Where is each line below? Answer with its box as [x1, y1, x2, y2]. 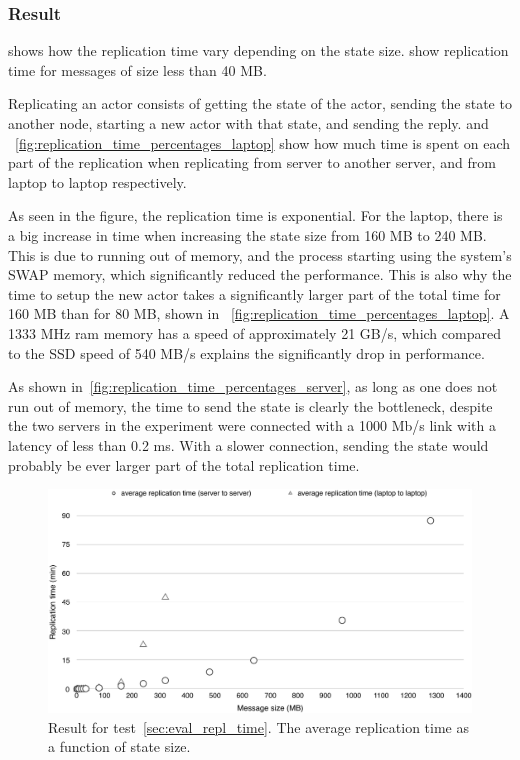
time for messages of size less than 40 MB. [8, 59, 267, 80]
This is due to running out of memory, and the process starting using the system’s [8, 244, 512, 265]
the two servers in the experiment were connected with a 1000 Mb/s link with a [8, 415, 496, 436]
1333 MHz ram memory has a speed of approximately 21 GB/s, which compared [8, 322, 501, 343]
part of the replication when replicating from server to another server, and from [8, 152, 496, 173]
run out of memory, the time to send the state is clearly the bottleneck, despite [8, 395, 493, 416]
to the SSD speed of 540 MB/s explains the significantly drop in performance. [8, 342, 485, 363]
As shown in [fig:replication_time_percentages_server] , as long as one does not [8, 376, 498, 397]
